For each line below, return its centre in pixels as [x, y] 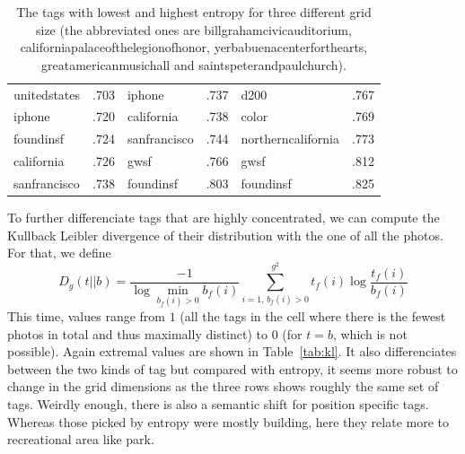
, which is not [370, 333]
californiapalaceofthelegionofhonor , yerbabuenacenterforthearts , [194, 47]
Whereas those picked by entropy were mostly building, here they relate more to [228, 421]
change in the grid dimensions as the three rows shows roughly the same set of [223, 386]
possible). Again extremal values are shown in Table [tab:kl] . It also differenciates [232, 351]
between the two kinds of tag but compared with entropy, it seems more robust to [232, 368]
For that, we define [59, 253]
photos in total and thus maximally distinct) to [137, 333]
